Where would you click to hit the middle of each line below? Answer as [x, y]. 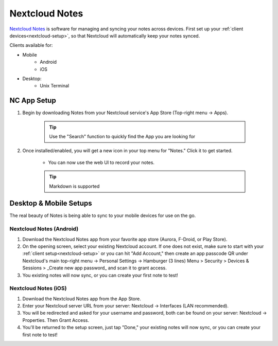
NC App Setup [33, 101]
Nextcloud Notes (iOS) [38, 288]
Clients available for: [31, 45]
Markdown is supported [74, 186]
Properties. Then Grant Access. [56, 320]
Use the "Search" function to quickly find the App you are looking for [122, 136]
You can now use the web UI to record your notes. [101, 162]
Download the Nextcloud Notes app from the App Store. [82, 299]
